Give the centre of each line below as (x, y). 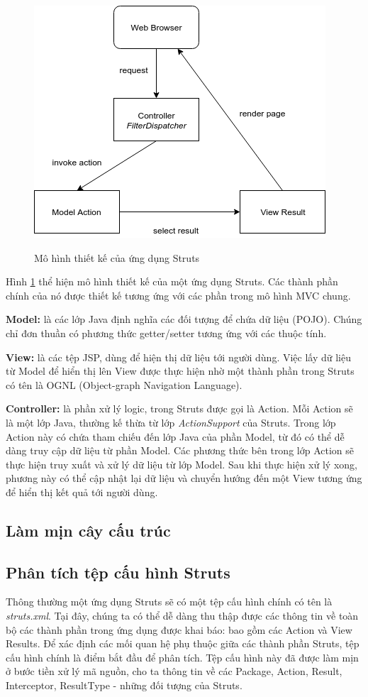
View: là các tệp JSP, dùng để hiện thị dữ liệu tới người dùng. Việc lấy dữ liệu (179, 357)
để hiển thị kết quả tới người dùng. (82, 492)
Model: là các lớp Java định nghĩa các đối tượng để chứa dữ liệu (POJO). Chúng (184, 319)
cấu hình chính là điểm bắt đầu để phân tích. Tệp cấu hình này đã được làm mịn (182, 657)
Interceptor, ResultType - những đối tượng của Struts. (124, 685)
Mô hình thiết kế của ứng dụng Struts (117, 257)
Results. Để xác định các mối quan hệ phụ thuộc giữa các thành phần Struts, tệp (183, 643)
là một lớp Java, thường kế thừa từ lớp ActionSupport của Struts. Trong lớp (171, 422)
